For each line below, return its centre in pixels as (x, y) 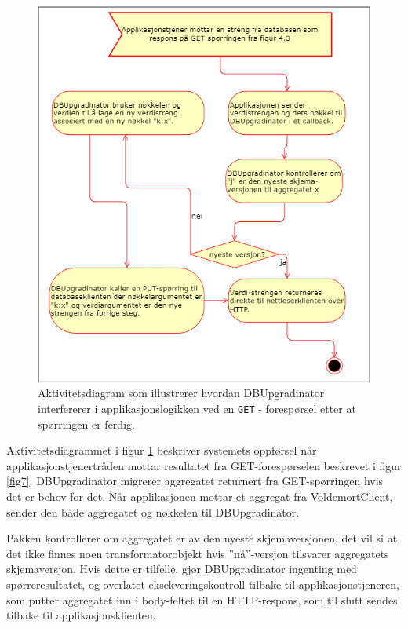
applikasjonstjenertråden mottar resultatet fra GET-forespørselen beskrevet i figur (204, 465)
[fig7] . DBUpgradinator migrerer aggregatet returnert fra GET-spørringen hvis (195, 481)
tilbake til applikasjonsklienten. (81, 615)
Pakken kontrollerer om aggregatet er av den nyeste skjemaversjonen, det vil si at (202, 538)
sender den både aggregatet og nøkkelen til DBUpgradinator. (153, 511)
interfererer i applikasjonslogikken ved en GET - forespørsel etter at (197, 408)
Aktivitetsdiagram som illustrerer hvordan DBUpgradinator (181, 393)
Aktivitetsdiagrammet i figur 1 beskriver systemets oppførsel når (162, 450)
